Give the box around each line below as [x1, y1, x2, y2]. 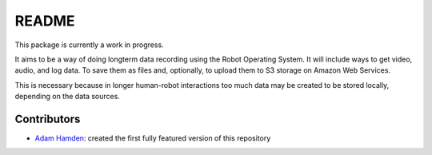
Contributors [14, 112, 81, 125]
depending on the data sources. [14, 92, 120, 101]
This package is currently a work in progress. [14, 40, 164, 50]
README [14, 12, 75, 30]
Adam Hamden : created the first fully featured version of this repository [34, 133, 271, 143]
